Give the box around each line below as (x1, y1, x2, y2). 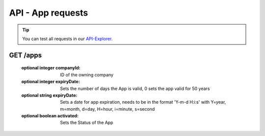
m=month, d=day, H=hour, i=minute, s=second (60, 106, 155, 112)
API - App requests (9, 7, 88, 18)
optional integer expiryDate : (21, 79, 80, 85)
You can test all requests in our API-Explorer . (22, 36, 113, 42)
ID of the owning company (60, 71, 114, 78)
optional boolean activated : (21, 113, 79, 119)
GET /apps (9, 51, 42, 59)
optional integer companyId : (21, 65, 80, 71)
